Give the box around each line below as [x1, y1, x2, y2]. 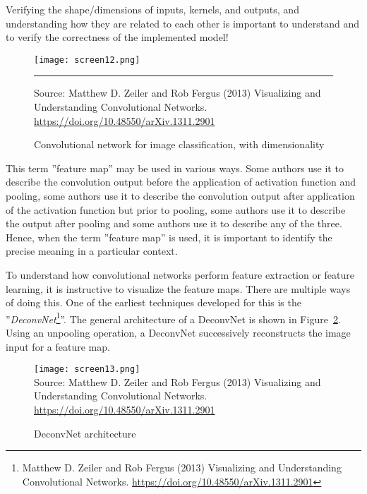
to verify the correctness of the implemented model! [6, 30, 229, 44]
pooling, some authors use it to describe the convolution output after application [6, 188, 355, 203]
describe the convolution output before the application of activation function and [6, 174, 356, 189]
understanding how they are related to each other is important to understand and [6, 16, 360, 30]
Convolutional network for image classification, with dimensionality [34, 137, 325, 152]
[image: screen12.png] [34, 54, 140, 65]
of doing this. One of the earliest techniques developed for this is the [6, 295, 301, 310]
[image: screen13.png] [34, 364, 140, 375]
